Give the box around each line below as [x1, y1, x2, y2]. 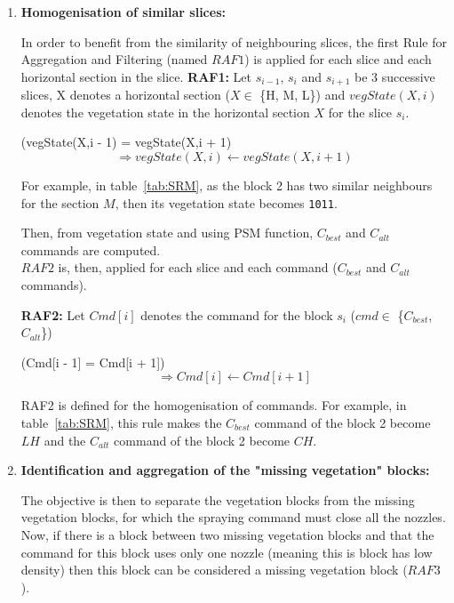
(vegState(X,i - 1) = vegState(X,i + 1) [20, 133, 232, 151]
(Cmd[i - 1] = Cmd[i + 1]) [20, 352, 165, 371]
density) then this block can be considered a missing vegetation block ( [20, 560, 408, 579]
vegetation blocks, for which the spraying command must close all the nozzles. [20, 508, 446, 527]
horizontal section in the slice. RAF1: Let [20, 67, 252, 85]
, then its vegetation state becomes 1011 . [115, 193, 338, 212]
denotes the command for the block [140, 305, 333, 324]
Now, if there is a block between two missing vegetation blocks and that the [20, 525, 434, 543]
